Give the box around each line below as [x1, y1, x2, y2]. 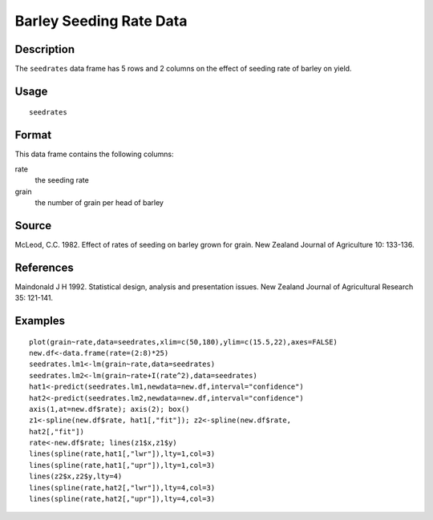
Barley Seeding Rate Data [14, 12, 188, 30]
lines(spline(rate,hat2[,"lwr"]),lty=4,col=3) [29, 483, 216, 492]
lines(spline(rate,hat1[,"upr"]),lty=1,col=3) [29, 461, 216, 470]
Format [14, 128, 52, 142]
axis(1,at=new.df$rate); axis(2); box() [29, 405, 190, 413]
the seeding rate [34, 175, 90, 185]
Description [14, 42, 75, 56]
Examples [14, 313, 66, 328]
